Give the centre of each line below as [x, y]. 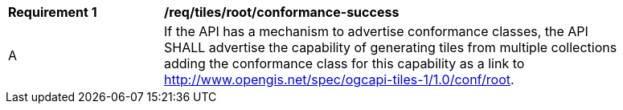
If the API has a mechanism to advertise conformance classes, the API [376, 31]
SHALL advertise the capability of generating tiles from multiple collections [391, 47]
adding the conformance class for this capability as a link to [344, 63]
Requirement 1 [53, 12]
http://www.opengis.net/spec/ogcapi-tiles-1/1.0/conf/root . [339, 79]
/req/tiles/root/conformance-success [282, 12]
